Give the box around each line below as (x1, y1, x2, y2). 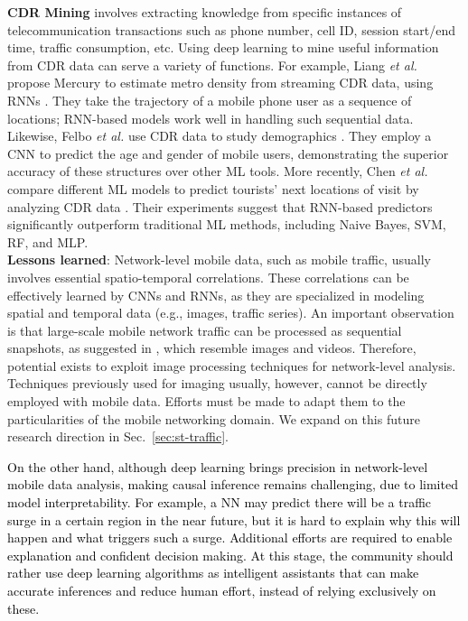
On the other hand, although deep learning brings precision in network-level (7, 457, 428, 476)
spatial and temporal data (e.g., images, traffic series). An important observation (7, 303, 454, 322)
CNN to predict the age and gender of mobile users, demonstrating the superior (7, 144, 449, 162)
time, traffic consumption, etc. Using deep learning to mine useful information (7, 38, 439, 57)
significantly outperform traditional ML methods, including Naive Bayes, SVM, (7, 215, 446, 234)
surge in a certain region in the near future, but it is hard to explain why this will (7, 510, 461, 529)
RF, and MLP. (7, 232, 89, 251)
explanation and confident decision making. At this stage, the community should (7, 545, 454, 564)
